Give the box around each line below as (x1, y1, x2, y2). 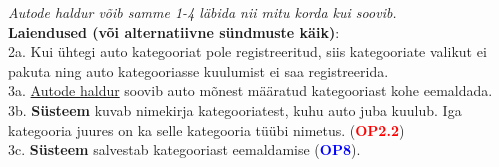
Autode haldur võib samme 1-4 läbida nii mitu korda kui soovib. (8, 2, 397, 22)
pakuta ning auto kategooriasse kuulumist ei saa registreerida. (8, 60, 389, 81)
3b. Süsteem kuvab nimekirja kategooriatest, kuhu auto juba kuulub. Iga (8, 99, 462, 120)
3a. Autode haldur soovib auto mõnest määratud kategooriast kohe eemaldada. (8, 80, 493, 101)
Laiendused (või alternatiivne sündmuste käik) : (8, 21, 340, 42)
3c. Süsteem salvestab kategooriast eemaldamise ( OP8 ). (8, 139, 361, 160)
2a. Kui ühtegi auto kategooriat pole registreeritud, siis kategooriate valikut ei (8, 41, 487, 62)
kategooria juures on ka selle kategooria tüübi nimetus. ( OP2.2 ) (8, 119, 405, 140)
